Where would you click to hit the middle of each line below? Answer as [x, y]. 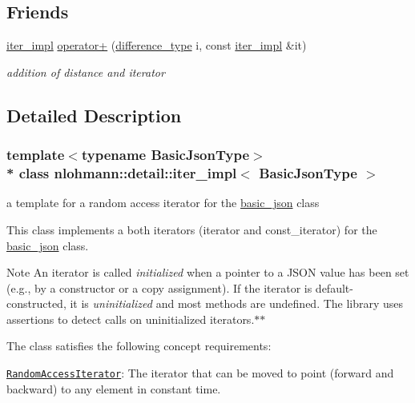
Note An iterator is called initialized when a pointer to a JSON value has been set [208, 272]
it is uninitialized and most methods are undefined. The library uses [237, 303]
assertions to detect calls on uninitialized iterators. [131, 319]
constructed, [36, 303]
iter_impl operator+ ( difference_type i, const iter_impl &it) [157, 45]
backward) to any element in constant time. [114, 388]
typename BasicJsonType [165, 155]
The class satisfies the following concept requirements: [139, 346]
